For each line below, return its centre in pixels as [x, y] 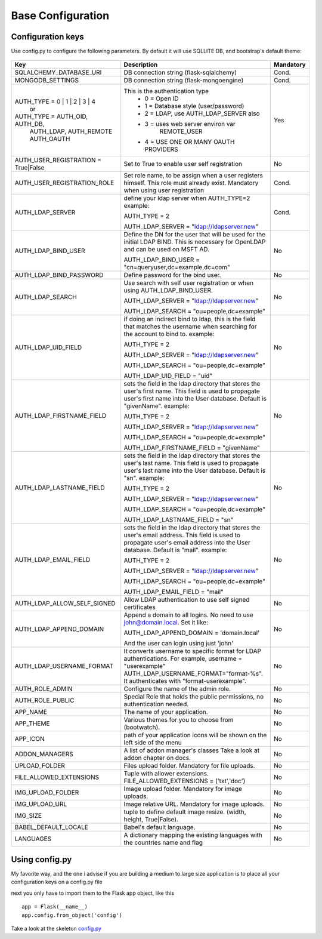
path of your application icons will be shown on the [195, 735]
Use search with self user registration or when [188, 283]
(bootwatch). [142, 727]
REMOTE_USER [181, 131]
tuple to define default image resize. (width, [185, 812]
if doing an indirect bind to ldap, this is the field [190, 319]
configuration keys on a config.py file [57, 882]
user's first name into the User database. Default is [195, 399]
